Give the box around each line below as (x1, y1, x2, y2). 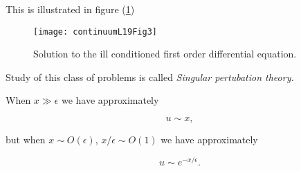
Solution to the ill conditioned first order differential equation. (33, 46, 297, 61)
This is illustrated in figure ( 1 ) (6, 2, 135, 16)
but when (6, 132, 46, 147)
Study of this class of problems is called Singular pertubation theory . (6, 69, 294, 84)
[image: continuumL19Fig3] (33, 26, 157, 37)
